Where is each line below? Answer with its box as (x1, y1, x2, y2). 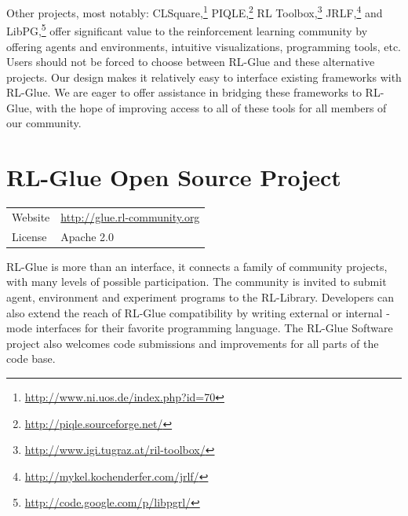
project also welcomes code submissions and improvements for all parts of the (6, 335, 379, 351)
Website (12, 208, 50, 225)
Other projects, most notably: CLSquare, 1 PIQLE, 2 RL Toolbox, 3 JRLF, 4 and (6, 2, 383, 20)
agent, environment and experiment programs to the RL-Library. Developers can (6, 289, 394, 306)
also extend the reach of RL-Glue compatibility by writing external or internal (6, 304, 383, 320)
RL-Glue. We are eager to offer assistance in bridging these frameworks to (6, 84, 362, 101)
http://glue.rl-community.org (60, 208, 200, 225)
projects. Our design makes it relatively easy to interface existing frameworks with (6, 68, 402, 85)
